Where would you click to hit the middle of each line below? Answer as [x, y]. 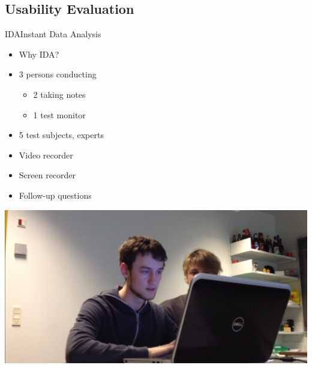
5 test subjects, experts [61, 135]
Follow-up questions [55, 195]
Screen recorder [47, 175]
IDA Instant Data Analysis [53, 34]
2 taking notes [59, 94]
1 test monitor [59, 114]
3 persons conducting [58, 74]
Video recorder [46, 155]
